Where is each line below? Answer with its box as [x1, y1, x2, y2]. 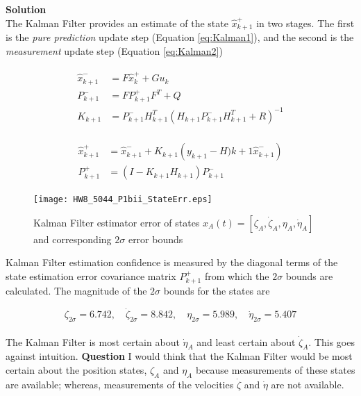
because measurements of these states [195, 362, 355, 377]
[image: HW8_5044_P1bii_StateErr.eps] [33, 195, 212, 205]
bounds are [285, 268, 333, 283]
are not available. [271, 377, 344, 391]
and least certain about [196, 334, 296, 349]
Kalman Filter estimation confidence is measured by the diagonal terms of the [6, 255, 338, 270]
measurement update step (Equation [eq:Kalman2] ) [6, 43, 223, 58]
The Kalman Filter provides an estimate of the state [6, 15, 228, 30]
